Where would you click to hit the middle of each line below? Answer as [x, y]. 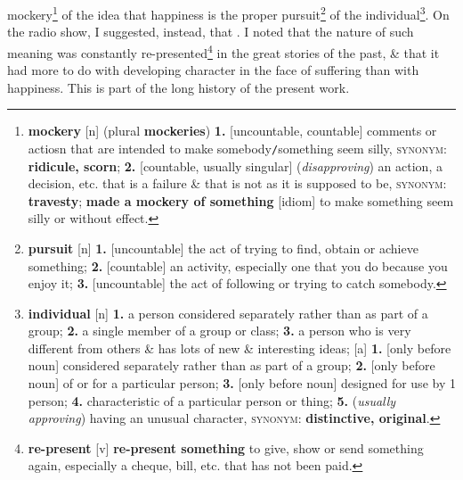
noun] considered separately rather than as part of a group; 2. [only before [231, 365]
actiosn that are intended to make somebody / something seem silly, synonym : [237, 148]
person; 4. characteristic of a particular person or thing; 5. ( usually [212, 400]
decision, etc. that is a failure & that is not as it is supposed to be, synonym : [237, 183]
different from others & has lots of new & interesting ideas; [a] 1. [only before [240, 348]
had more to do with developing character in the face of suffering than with [213, 70]
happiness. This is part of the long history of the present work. [179, 87]
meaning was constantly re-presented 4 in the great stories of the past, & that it [223, 51]
